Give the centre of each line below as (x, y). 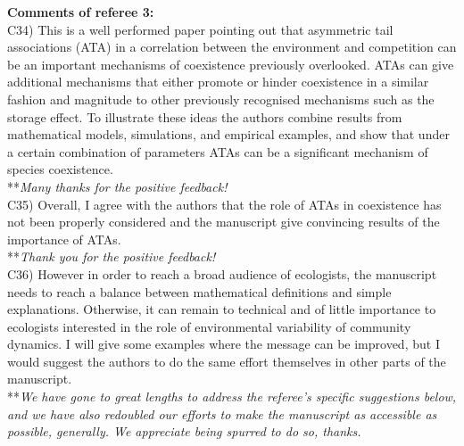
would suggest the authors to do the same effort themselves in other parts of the (227, 361)
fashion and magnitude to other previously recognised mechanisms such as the (221, 99)
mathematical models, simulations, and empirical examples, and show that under (228, 134)
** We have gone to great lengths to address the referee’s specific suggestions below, (232, 396)
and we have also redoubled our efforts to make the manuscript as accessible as (222, 413)
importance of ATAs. (64, 239)
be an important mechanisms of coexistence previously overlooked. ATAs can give (231, 64)
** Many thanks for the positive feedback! (117, 186)
